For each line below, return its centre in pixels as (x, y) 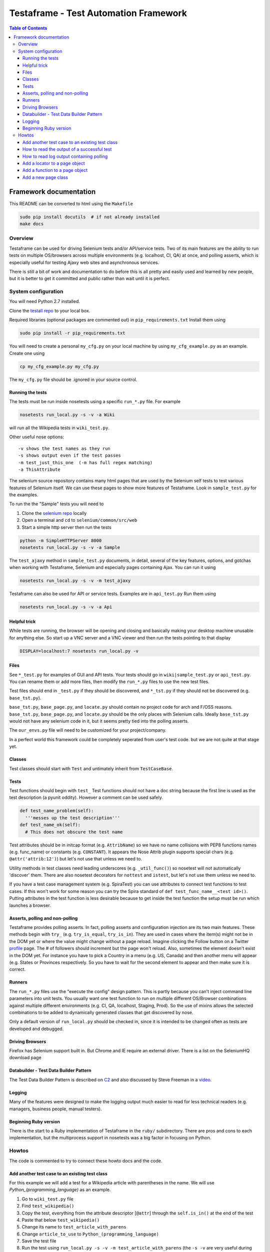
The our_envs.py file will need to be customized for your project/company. (88, 730)
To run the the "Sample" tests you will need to (56, 504)
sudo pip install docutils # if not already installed (90, 217)
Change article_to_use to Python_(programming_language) (90, 1234)
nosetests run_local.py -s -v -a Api (66, 607)
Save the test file (39, 1241)
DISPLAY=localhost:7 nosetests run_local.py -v (79, 651)
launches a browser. (30, 905)
